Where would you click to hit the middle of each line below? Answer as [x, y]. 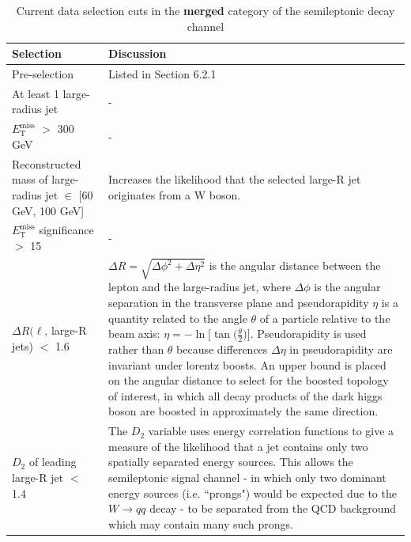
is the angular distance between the [295, 265]
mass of [30, 179]
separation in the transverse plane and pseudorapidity [239, 302]
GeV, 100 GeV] [48, 210]
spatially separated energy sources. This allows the [231, 462]
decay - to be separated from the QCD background [273, 508]
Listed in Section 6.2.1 [162, 74]
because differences [222, 349]
